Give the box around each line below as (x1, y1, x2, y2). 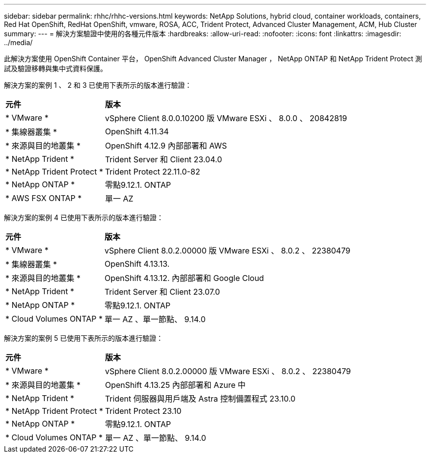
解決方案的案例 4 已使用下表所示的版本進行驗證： (4, 213, 163, 222)
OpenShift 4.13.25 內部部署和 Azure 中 (105, 380, 246, 390)
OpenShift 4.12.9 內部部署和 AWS (105, 141, 227, 151)
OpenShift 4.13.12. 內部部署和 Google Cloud (104, 273, 264, 283)
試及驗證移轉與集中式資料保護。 (4, 64, 107, 73)
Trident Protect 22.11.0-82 (105, 167, 200, 177)
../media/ (4, 38, 33, 47)
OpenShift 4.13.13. (104, 259, 170, 269)
